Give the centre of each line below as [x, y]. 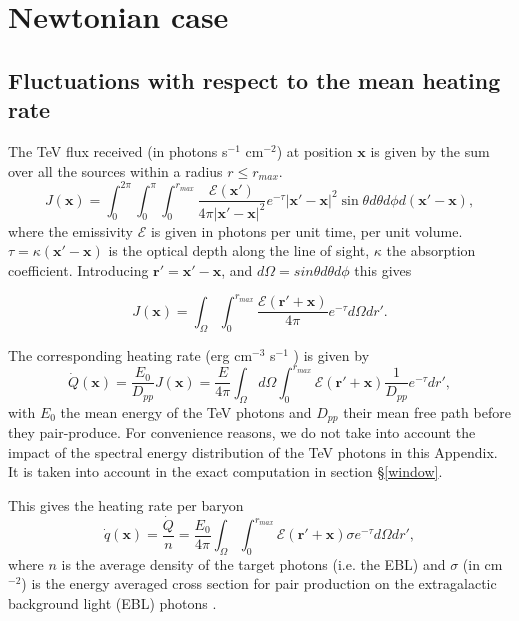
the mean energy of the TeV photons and [186, 411]
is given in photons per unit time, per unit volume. [306, 230]
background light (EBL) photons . [112, 603]
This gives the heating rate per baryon [126, 504]
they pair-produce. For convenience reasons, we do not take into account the [242, 432]
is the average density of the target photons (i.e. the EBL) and [253, 563]
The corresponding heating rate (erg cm [130, 354]
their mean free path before [427, 411]
